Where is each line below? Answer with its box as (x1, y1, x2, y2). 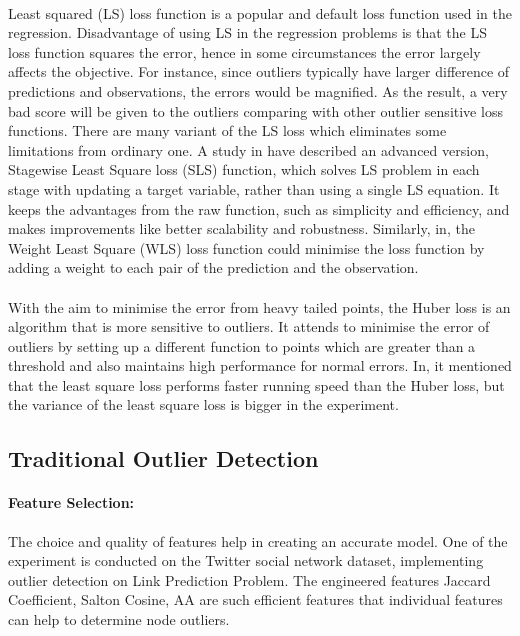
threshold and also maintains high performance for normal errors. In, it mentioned (8, 355, 512, 376)
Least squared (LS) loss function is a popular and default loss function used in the (8, 2, 512, 23)
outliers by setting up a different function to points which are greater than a (8, 335, 476, 356)
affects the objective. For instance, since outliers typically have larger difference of (8, 61, 510, 82)
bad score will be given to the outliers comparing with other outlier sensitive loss (8, 100, 503, 121)
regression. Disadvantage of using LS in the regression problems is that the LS (8, 22, 487, 43)
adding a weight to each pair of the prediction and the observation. (8, 257, 419, 278)
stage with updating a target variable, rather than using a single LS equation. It (8, 178, 500, 199)
